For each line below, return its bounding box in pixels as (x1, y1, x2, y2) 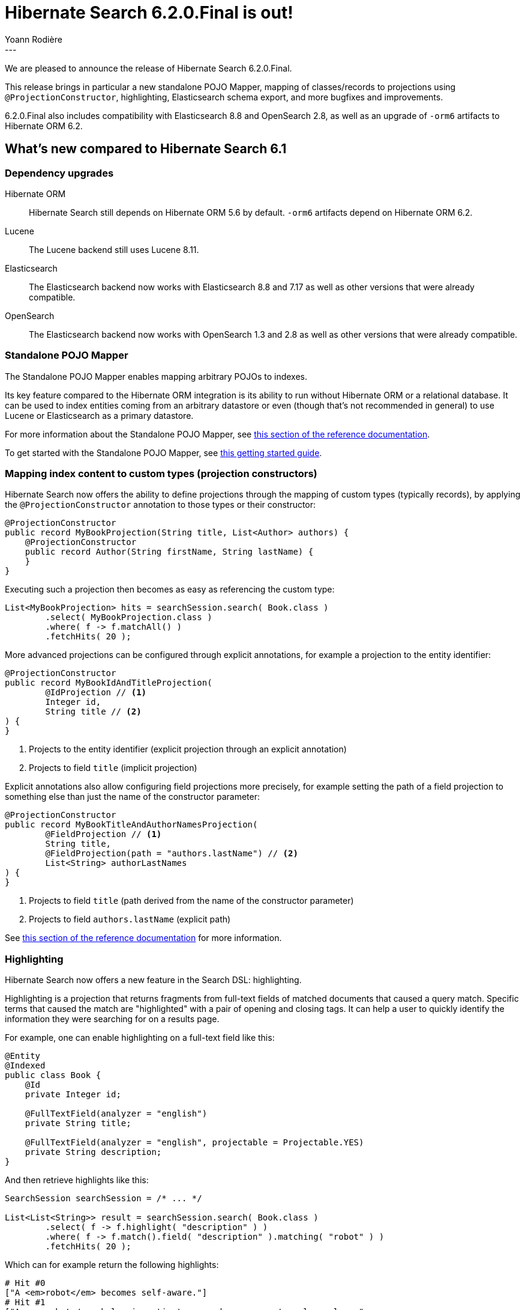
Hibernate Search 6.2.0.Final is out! (5, 2, 293, 23)
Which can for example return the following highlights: (5, 1260, 219, 1270)
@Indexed (5, 1061, 46, 1071)
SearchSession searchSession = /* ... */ (5, 1193, 202, 1204)
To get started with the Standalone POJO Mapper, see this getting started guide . (5, 447, 322, 458)
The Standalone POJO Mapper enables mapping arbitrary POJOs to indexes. (5, 371, 308, 382)
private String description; (25, 1147, 162, 1157)
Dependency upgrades (5, 166, 114, 179)
